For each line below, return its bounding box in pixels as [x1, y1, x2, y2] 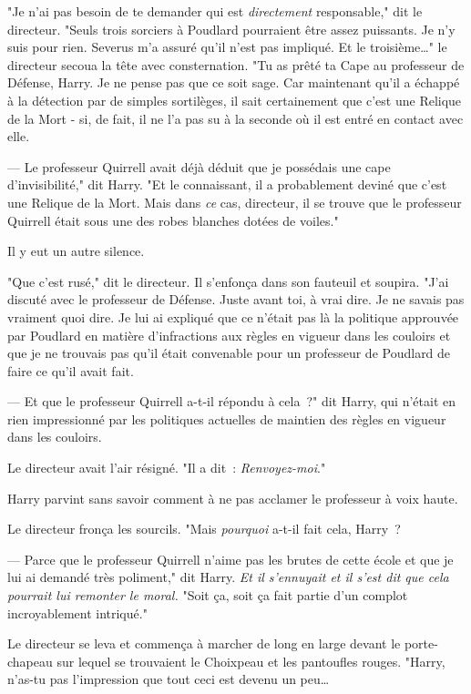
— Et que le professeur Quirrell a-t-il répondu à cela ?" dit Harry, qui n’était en [7, 392, 456, 411]
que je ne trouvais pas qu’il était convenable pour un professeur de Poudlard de [7, 343, 451, 362]
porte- [404, 634, 438, 653]
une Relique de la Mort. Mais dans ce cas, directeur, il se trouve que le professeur [7, 192, 462, 211]
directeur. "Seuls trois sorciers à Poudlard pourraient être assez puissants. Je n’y [7, 19, 456, 38]
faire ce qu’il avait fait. [7, 361, 134, 380]
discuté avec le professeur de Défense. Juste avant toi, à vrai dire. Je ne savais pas [7, 290, 465, 309]
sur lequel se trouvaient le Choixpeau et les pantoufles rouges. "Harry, [56, 651, 445, 670]
